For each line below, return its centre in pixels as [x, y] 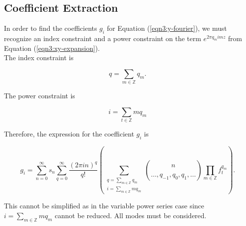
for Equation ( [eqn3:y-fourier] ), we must [167, 28]
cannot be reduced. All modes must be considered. [131, 215]
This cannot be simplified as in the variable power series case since [104, 206]
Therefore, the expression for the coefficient [69, 134]
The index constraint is [39, 57]
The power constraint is [40, 96]
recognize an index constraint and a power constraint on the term [103, 38]
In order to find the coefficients [51, 28]
